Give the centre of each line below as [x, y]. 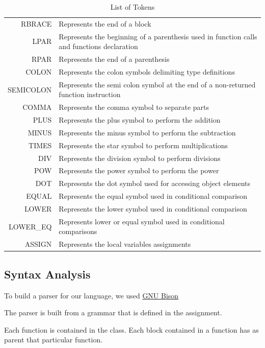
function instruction [90, 94]
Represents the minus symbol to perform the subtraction [147, 132]
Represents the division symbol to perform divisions [140, 158]
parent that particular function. [54, 340]
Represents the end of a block [105, 23]
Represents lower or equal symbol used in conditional [142, 221]
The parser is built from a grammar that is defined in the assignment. [113, 312]
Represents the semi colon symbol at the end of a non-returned [157, 84]
